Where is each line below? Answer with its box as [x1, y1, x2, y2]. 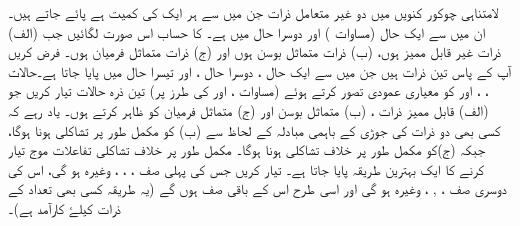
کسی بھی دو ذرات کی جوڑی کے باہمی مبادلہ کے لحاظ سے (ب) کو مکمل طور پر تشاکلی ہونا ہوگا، [8, 119, 501, 140]
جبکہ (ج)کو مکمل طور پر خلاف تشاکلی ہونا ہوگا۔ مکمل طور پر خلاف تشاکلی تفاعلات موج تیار [8, 139, 486, 160]
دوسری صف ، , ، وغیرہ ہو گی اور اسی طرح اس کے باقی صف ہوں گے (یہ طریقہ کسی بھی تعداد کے [8, 178, 507, 199]
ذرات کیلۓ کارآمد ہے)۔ [8, 197, 121, 218]
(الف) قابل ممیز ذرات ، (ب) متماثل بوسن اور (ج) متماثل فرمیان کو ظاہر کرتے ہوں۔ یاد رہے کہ [8, 99, 489, 120]
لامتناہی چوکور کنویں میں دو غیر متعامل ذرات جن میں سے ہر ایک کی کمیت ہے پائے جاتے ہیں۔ [8, 2, 498, 22]
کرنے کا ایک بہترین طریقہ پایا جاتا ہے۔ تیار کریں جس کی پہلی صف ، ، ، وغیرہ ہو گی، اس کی [8, 158, 484, 179]
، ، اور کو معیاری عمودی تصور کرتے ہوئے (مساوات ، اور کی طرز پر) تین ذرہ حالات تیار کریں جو [8, 80, 489, 101]
